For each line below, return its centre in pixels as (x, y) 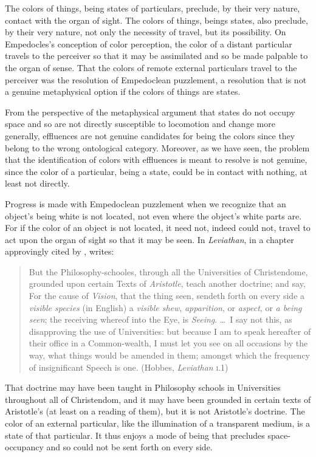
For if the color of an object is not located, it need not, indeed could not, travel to (158, 228)
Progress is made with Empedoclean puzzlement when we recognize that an (146, 203)
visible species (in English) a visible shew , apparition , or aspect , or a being (165, 307)
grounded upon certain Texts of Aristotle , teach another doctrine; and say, (167, 283)
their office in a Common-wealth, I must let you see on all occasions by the (168, 343)
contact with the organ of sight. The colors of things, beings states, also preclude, (156, 20)
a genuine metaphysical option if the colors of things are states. (123, 91)
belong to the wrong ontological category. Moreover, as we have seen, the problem (157, 147)
